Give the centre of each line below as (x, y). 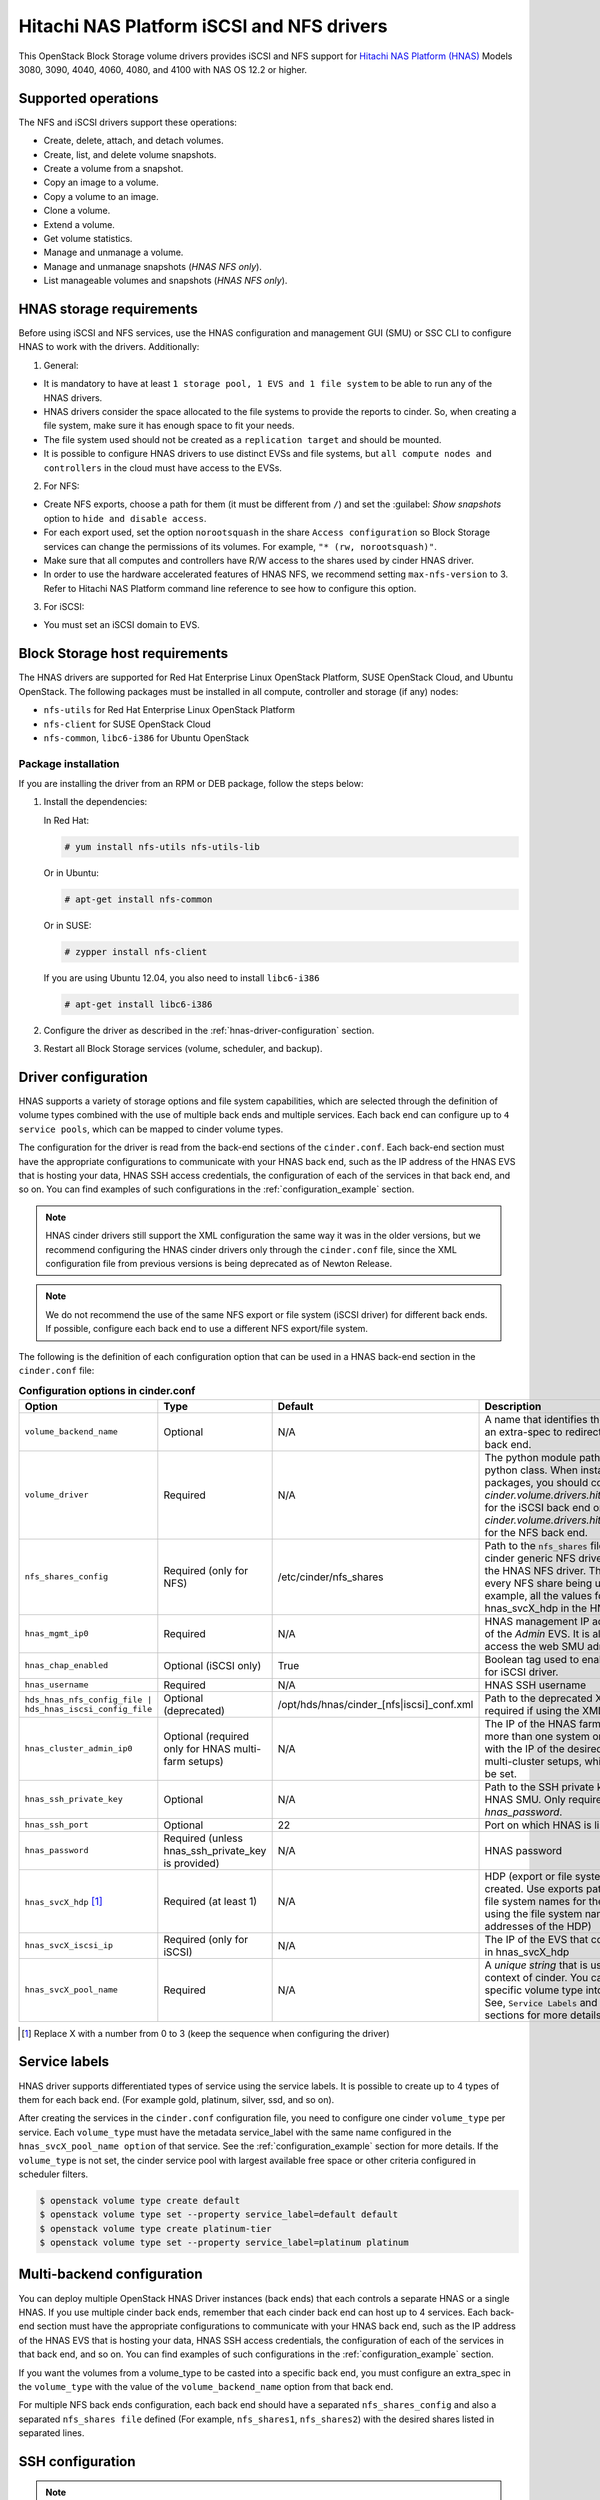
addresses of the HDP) (538, 1926)
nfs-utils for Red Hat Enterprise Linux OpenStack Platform (169, 710)
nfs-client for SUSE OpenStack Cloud (127, 724)
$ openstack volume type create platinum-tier (155, 2228)
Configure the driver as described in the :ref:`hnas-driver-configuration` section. (209, 1030)
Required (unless (203, 1838)
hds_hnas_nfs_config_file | (88, 1699)
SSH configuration (77, 2461)
